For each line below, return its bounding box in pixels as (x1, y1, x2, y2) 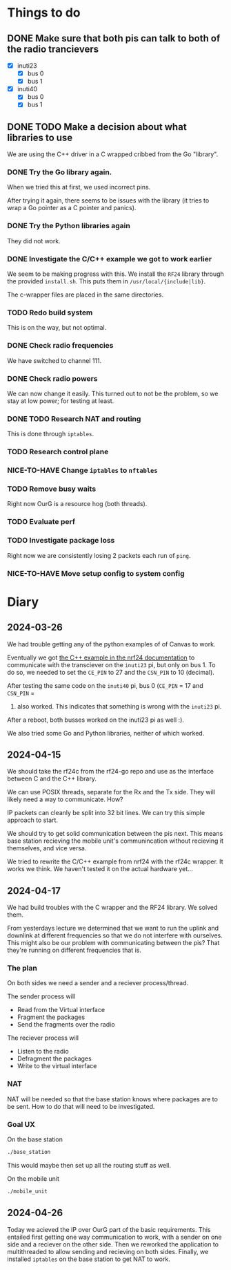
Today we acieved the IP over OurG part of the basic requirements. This (7, 1225, 211, 1233)
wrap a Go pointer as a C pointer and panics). (7, 204, 137, 212)
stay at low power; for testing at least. (7, 396, 114, 405)
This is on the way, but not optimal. (7, 324, 107, 332)
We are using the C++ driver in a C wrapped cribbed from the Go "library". (7, 150, 219, 158)
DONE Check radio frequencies (7, 341, 114, 351)
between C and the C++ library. (7, 774, 97, 783)
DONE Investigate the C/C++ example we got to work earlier (7, 254, 212, 263)
